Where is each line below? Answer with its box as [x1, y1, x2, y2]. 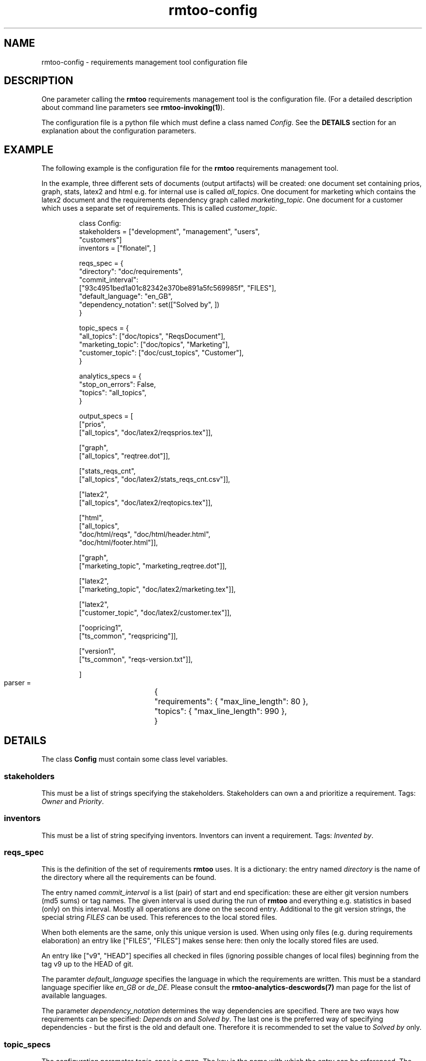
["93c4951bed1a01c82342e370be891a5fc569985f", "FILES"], [79, 284, 276, 293]
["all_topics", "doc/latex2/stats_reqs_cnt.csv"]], [79, 475, 231, 484]
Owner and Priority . [41, 797, 104, 805]
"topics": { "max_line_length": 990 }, [154, 706, 287, 716]
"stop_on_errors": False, [79, 380, 156, 389]
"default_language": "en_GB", [79, 292, 173, 301]
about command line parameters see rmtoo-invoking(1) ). [41, 103, 225, 112]
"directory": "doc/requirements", [79, 267, 183, 276]
